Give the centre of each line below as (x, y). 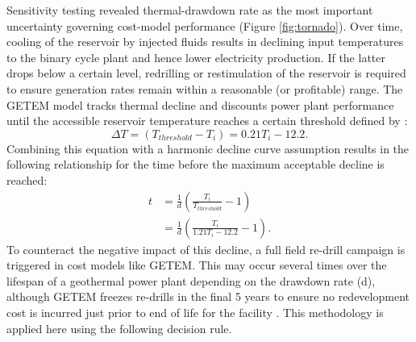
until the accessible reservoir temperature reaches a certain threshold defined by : (207, 121)
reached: (27, 179)
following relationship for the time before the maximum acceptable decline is (196, 164)
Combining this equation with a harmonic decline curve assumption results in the (208, 148)
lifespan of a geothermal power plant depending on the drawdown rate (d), (191, 280)
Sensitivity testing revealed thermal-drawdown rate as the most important (190, 10)
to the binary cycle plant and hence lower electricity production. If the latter (196, 57)
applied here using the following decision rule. (119, 328)
